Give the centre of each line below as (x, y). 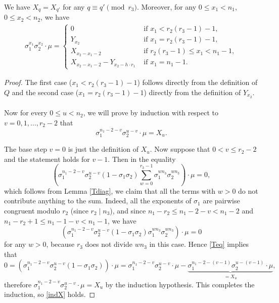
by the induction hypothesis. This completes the (180, 284)
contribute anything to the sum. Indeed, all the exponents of (98, 201)
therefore (18, 284)
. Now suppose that (180, 149)
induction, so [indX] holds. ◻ (50, 294)
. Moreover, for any (167, 7)
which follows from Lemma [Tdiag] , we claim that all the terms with (110, 190)
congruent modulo (32, 210)
